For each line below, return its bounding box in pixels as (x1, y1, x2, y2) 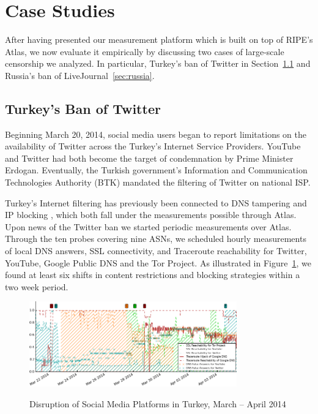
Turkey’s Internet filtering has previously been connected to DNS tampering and (5, 196, 307, 209)
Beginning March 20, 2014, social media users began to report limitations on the (5, 127, 306, 140)
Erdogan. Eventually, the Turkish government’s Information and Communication (5, 164, 308, 176)
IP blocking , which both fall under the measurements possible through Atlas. (5, 208, 297, 221)
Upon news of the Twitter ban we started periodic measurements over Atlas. (5, 220, 292, 233)
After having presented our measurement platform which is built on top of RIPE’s (5, 33, 313, 46)
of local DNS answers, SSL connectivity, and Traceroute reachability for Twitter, (5, 244, 307, 257)
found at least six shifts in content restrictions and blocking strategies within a (5, 268, 300, 281)
